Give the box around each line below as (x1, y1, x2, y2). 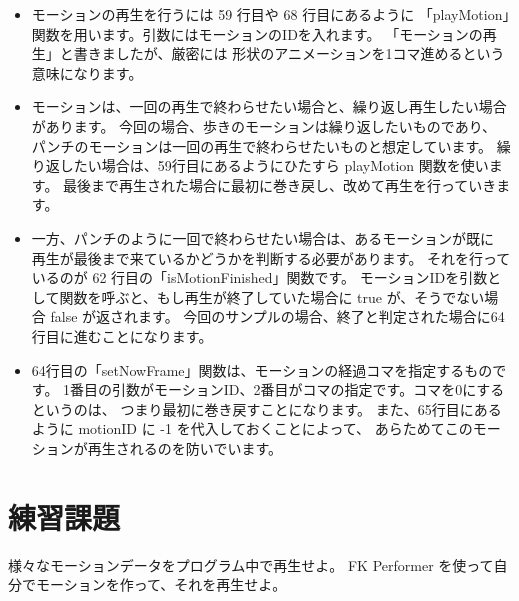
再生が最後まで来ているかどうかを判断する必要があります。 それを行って (31, 247, 511, 268)
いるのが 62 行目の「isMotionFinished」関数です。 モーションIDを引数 (31, 267, 488, 288)
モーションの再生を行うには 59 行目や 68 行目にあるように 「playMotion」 (31, 4, 510, 24)
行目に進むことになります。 (31, 325, 213, 346)
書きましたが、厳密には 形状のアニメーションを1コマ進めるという (73, 43, 505, 64)
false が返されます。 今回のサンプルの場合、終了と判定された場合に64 (50, 306, 505, 327)
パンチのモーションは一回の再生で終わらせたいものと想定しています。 (31, 135, 493, 156)
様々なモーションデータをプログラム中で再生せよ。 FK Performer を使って (8, 554, 494, 575)
